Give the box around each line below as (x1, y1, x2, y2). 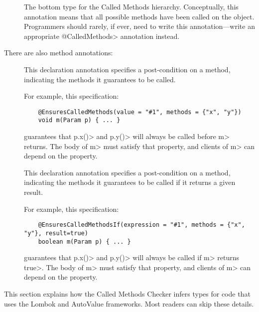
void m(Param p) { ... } (38, 117, 121, 124)
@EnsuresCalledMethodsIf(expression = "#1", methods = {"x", (38, 221, 245, 229)
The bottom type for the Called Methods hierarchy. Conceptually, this (24, 1, 239, 11)
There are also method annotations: (4, 47, 113, 58)
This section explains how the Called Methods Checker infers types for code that (4, 288, 251, 299)
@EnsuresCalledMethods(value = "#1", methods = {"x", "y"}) (38, 108, 242, 116)
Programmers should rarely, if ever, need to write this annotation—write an (24, 21, 255, 31)
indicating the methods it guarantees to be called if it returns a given (24, 177, 236, 187)
